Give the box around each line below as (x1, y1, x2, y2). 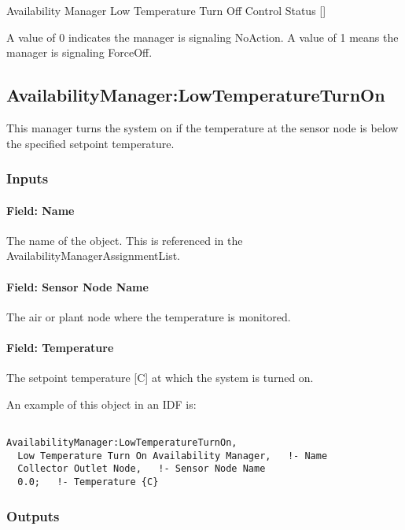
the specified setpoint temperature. (6, 135, 175, 151)
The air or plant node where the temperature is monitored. (6, 308, 291, 324)
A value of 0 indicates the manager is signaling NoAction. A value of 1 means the (6, 28, 399, 45)
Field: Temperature (6, 339, 114, 355)
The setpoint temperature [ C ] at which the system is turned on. (6, 369, 314, 386)
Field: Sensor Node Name (6, 278, 149, 295)
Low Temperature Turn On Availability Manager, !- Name (17, 450, 328, 461)
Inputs (6, 169, 49, 188)
